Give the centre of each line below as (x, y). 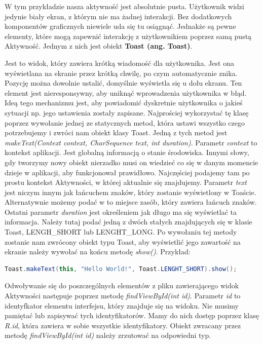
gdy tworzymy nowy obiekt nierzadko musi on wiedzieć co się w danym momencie (131, 162)
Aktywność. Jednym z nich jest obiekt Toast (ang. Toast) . (99, 46)
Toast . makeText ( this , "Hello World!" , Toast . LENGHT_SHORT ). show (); (121, 269)
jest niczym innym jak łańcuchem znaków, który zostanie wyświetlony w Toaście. (130, 192)
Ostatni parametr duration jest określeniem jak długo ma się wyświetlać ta (121, 212)
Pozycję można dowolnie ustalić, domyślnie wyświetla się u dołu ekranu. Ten (123, 83)
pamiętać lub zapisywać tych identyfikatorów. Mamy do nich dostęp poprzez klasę (132, 315)
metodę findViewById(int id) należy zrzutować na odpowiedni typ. (108, 335)
